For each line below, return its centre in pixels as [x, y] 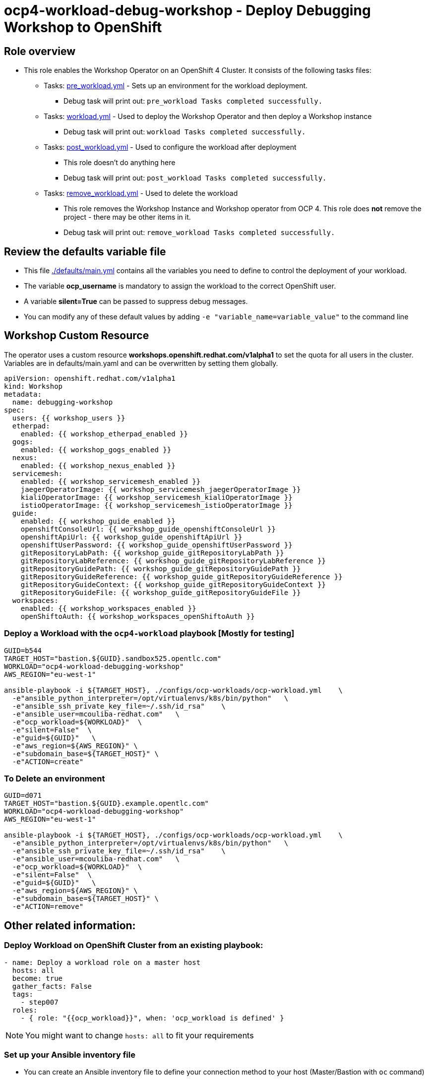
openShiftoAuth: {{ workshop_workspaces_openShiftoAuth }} [138, 616]
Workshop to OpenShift [83, 27]
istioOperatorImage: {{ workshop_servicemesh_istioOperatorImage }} [156, 505]
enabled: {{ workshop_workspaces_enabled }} [108, 608]
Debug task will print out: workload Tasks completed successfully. [185, 132]
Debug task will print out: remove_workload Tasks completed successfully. [199, 233]
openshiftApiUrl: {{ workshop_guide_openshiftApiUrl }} [131, 537]
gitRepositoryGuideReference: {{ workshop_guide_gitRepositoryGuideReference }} [182, 576]
